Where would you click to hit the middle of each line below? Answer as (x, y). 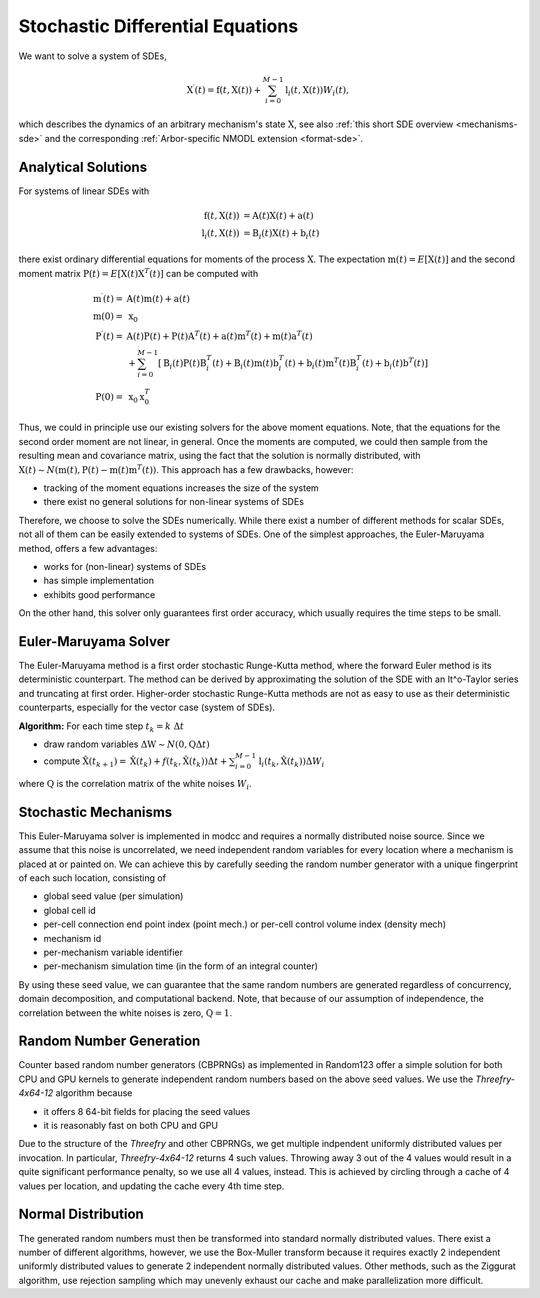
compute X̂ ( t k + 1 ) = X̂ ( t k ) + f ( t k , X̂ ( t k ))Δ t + (135, 762)
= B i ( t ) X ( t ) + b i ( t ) (281, 234)
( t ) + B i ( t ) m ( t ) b (245, 364)
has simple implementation (99, 581)
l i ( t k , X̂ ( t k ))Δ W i (291, 762)
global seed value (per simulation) (113, 896)
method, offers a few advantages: (88, 548)
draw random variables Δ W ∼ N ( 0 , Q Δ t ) (126, 744)
